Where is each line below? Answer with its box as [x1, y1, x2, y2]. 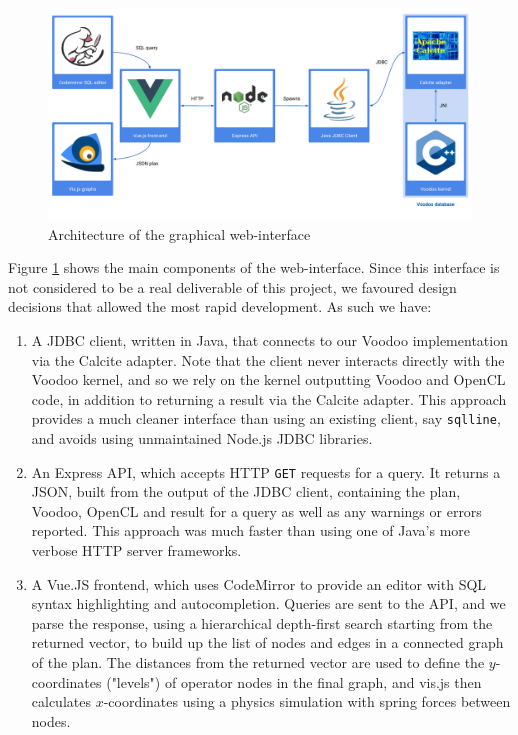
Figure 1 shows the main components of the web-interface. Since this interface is [8, 257, 500, 278]
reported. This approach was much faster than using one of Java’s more [31, 520, 471, 541]
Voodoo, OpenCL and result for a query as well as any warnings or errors [31, 500, 482, 521]
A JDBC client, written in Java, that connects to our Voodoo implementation [31, 329, 508, 350]
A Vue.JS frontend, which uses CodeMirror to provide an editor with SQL [31, 573, 487, 594]
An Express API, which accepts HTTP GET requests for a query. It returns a [31, 461, 501, 482]
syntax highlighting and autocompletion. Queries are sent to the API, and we [31, 593, 506, 614]
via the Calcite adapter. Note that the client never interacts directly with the [31, 349, 505, 370]
